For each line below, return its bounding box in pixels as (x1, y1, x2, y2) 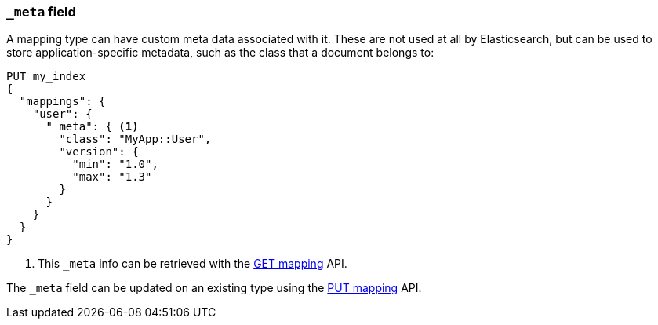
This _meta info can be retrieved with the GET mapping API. (38, 257, 347, 271)
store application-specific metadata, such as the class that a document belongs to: (6, 46, 434, 60)
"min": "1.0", (72, 158, 158, 171)
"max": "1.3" (72, 170, 152, 184)
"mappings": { (19, 95, 106, 108)
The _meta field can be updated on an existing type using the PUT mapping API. (6, 281, 422, 295)
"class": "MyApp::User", (59, 133, 212, 146)
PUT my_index (6, 70, 86, 83)
